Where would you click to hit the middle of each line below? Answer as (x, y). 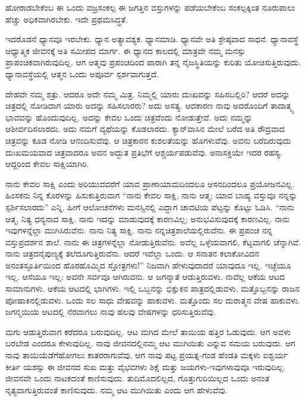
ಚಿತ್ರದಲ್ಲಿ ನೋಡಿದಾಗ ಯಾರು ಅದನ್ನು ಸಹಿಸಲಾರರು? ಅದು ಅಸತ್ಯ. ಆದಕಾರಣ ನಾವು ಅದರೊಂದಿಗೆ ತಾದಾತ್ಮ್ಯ (150, 105)
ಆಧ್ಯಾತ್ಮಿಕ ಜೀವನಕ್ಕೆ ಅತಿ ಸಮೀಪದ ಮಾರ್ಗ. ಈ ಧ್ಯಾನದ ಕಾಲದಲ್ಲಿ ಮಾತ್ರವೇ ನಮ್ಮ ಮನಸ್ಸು (125, 50)
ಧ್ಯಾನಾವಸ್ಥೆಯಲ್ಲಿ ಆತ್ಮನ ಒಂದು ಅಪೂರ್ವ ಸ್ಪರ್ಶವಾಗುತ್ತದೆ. (82, 73)
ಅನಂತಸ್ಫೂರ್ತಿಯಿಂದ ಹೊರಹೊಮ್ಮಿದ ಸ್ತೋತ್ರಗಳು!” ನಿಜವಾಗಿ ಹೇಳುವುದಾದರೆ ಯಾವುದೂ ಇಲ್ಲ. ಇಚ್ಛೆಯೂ (148, 265)
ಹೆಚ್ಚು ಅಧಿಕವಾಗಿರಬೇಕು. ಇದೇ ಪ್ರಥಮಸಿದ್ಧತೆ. (67, 19)
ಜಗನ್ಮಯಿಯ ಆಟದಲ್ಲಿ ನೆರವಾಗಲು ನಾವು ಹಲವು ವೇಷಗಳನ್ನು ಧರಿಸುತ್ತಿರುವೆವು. (111, 312)
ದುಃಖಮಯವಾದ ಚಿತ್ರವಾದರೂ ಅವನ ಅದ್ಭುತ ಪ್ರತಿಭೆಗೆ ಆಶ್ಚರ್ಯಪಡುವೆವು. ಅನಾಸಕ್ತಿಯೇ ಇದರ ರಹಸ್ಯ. (144, 152)
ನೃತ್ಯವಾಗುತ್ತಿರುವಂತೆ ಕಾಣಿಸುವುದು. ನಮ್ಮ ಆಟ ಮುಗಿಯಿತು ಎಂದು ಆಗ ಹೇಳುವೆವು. (117, 389)
